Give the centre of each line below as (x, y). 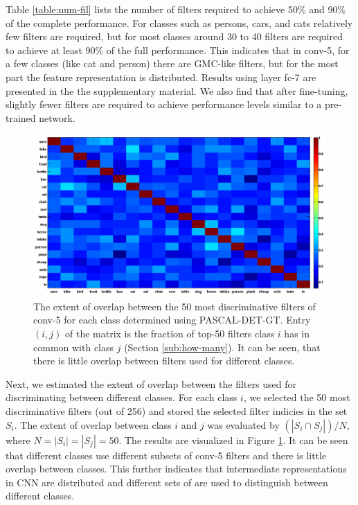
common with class (74, 347)
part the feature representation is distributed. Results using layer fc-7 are (161, 77)
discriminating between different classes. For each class (122, 397)
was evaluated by (243, 424)
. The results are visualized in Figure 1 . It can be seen (233, 440)
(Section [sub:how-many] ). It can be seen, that (222, 347)
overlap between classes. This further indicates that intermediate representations (176, 469)
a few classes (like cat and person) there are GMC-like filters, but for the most (172, 63)
